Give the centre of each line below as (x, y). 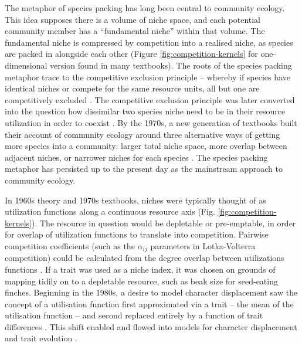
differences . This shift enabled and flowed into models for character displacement (151, 326)
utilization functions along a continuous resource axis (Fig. (110, 211)
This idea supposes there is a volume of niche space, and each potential (133, 19)
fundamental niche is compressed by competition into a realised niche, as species (149, 42)
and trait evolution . (41, 338)
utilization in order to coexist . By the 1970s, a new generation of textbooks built (151, 122)
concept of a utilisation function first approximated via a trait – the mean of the (149, 303)
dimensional (26, 65)
